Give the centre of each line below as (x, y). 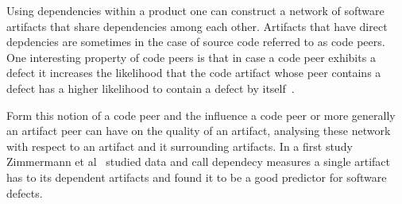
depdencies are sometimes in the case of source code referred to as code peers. (196, 42)
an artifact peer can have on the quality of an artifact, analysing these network (199, 131)
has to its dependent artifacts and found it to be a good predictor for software (197, 177)
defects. (25, 192)
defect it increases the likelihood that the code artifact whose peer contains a (194, 73)
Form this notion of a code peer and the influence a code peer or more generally (201, 115)
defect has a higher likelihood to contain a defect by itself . (151, 88)
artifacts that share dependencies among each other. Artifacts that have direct (197, 26)
